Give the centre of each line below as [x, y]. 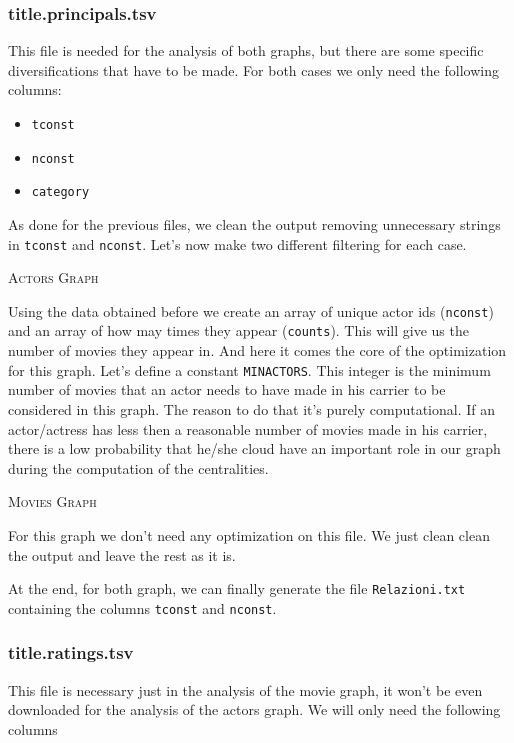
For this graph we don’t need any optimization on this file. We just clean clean [249, 534]
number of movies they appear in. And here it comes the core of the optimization [257, 350]
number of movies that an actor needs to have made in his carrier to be [227, 389]
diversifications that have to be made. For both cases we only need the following [253, 69]
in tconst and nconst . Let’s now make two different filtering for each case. [237, 243]
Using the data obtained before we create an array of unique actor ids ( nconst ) [251, 310]
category [60, 192]
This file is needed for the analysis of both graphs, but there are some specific [246, 50]
